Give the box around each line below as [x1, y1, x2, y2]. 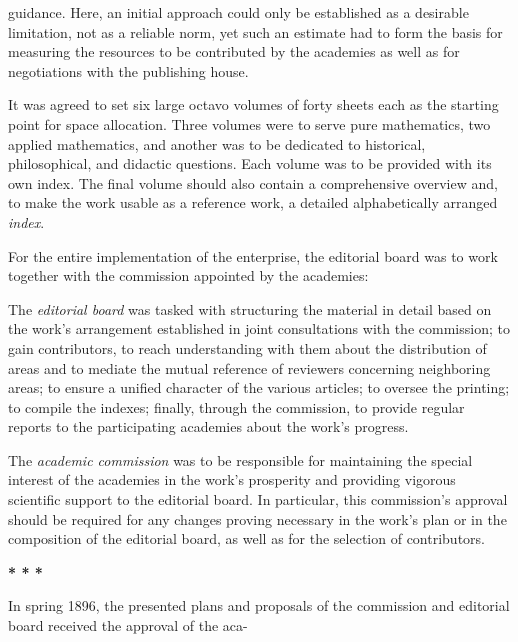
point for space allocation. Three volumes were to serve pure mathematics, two [8, 113, 491, 134]
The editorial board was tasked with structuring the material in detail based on [8, 298, 492, 319]
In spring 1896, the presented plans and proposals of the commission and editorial [8, 595, 510, 616]
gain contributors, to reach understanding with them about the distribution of [8, 337, 487, 358]
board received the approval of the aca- [8, 615, 248, 636]
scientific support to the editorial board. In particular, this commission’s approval [8, 489, 508, 510]
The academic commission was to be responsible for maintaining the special [8, 449, 473, 470]
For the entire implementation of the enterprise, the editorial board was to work [8, 245, 498, 266]
